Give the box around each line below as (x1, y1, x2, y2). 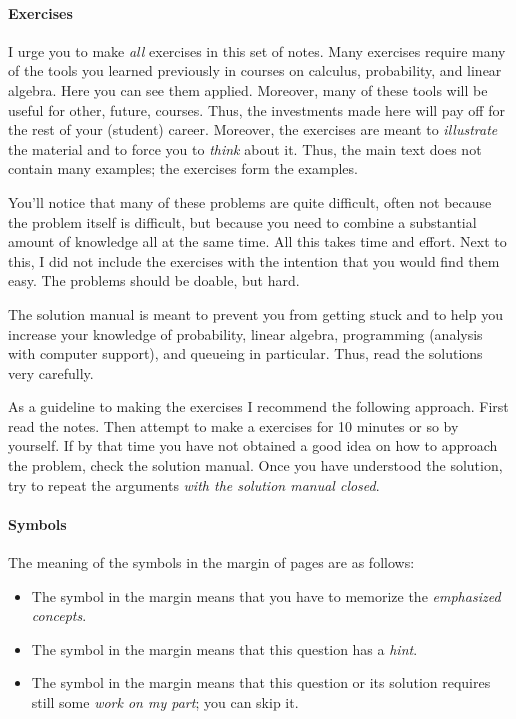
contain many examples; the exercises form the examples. (8, 158, 358, 179)
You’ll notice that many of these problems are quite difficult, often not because (8, 191, 492, 212)
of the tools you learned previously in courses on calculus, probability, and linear (8, 60, 502, 81)
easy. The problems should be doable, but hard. (8, 270, 300, 291)
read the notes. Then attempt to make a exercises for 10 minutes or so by (8, 415, 459, 436)
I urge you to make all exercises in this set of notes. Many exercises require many (8, 40, 506, 61)
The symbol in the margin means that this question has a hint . (31, 638, 418, 659)
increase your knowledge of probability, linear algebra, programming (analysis (8, 323, 483, 344)
